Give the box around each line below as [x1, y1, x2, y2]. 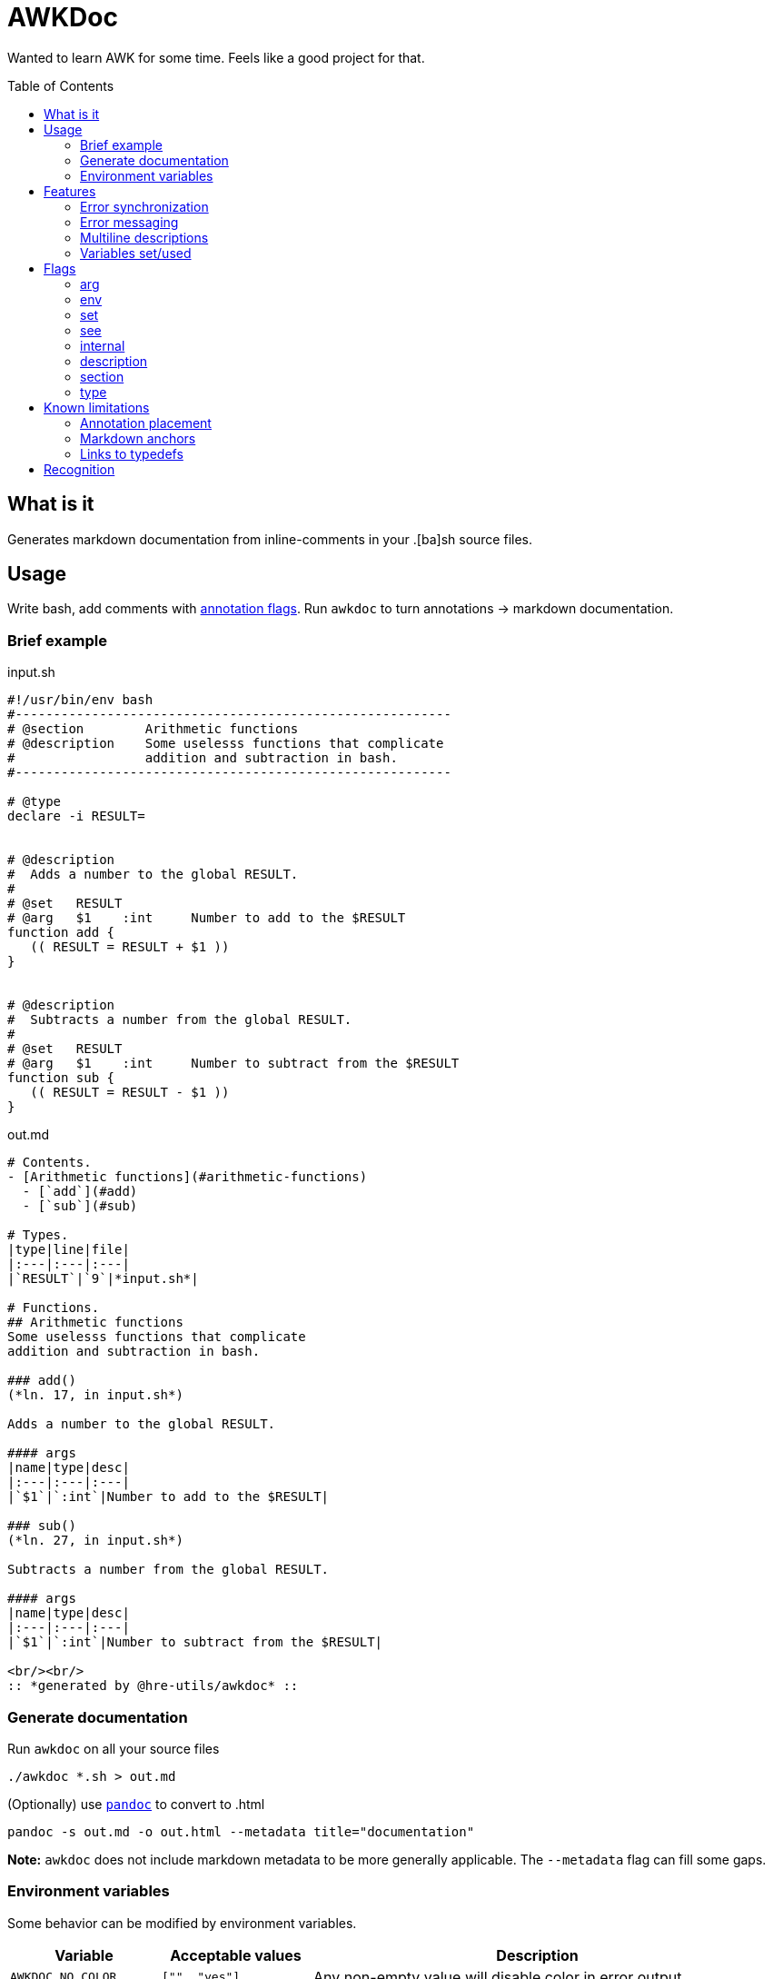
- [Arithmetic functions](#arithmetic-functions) [7, 1169, 368, 1185]
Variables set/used [80, 244, 192, 261]
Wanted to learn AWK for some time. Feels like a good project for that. [7, 49, 425, 65]
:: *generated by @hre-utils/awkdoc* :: [7, 1678, 299, 1694]
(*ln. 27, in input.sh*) [7, 1533, 183, 1548]
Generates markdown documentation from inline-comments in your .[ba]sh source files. [7, 531, 532, 547]
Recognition [44, 461, 115, 477]
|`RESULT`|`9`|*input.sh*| [7, 1271, 199, 1287]
